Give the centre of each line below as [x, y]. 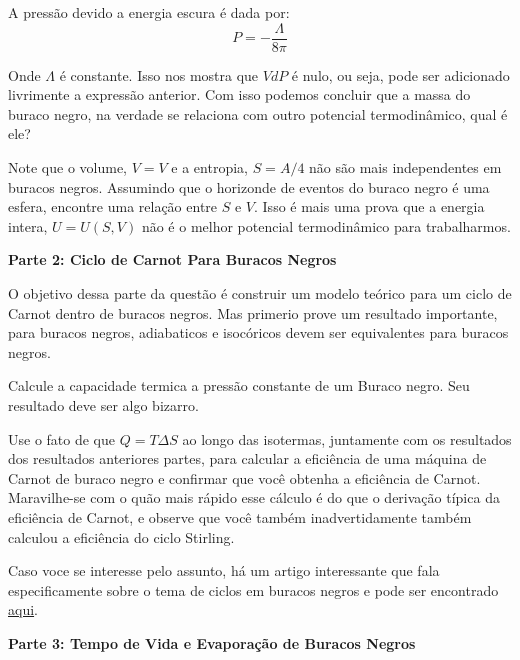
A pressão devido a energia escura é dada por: [149, 12]
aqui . [23, 609]
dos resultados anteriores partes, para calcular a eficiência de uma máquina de [247, 458]
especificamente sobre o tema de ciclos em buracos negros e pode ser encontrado [253, 589]
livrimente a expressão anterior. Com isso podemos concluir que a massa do [239, 94]
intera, [28, 225]
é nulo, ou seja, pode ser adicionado [400, 74]
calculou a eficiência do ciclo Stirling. [121, 536]
